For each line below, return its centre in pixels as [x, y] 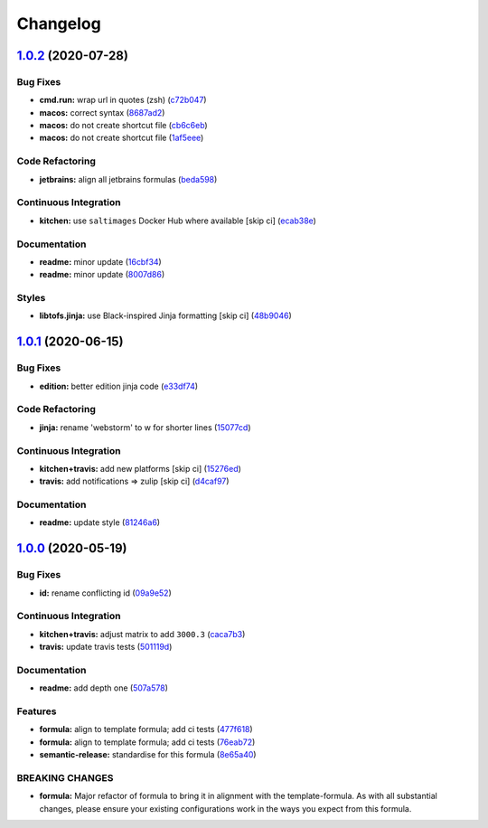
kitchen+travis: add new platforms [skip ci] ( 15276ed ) [140, 468]
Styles [31, 298]
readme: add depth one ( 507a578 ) [104, 688]
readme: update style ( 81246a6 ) [100, 522]
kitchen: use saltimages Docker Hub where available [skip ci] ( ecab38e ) [178, 221]
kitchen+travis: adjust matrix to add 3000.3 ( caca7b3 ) [142, 634]
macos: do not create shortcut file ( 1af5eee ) [122, 138]
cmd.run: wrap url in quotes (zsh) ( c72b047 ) [123, 100]
